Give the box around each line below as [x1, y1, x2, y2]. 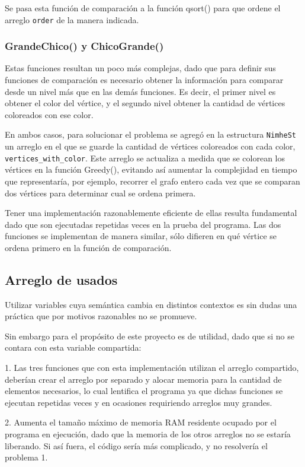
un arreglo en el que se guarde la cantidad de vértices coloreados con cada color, [5, 140, 296, 153]
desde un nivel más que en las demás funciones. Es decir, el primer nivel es [5, 85, 276, 97]
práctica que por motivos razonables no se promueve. [5, 310, 197, 322]
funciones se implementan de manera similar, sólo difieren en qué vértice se [5, 230, 277, 242]
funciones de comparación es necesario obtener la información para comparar [5, 74, 284, 86]
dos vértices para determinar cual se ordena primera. [5, 186, 196, 199]
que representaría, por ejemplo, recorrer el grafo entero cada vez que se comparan [5, 174, 300, 187]
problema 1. [5, 451, 48, 463]
